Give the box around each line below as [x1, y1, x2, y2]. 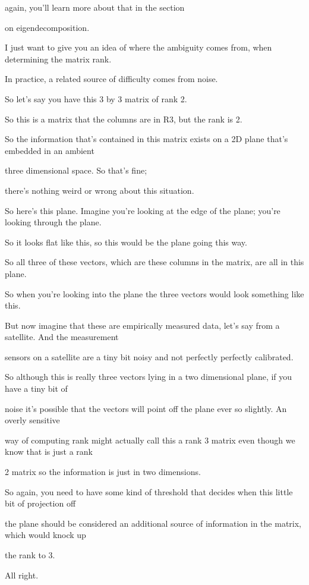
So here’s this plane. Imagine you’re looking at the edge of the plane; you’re [5, 204, 280, 216]
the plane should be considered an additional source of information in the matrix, [5, 517, 301, 529]
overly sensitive [5, 414, 60, 426]
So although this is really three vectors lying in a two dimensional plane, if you [5, 370, 292, 383]
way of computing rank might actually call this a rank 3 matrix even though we [5, 433, 295, 446]
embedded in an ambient [5, 144, 94, 156]
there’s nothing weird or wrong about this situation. [5, 184, 194, 196]
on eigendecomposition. [5, 21, 90, 33]
